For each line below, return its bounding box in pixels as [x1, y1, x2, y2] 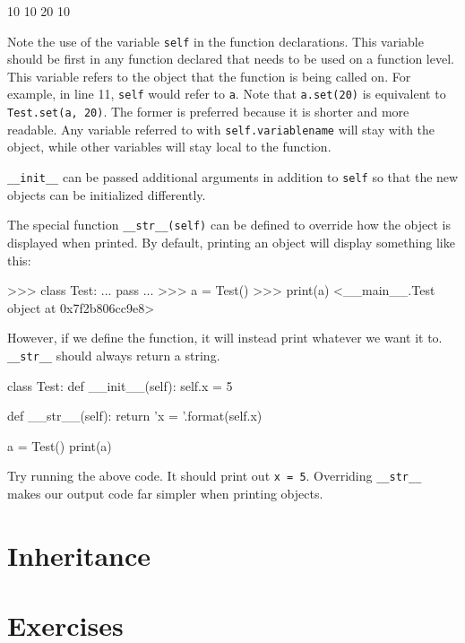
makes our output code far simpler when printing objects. [7, 483, 323, 502]
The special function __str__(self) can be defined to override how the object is [7, 215, 452, 234]
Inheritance [7, 536, 151, 573]
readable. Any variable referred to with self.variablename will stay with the [7, 119, 435, 138]
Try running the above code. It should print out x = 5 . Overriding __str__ [7, 466, 422, 485]
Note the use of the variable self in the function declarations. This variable [7, 31, 424, 50]
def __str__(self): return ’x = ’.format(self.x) [7, 406, 263, 425]
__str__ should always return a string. [7, 345, 220, 364]
